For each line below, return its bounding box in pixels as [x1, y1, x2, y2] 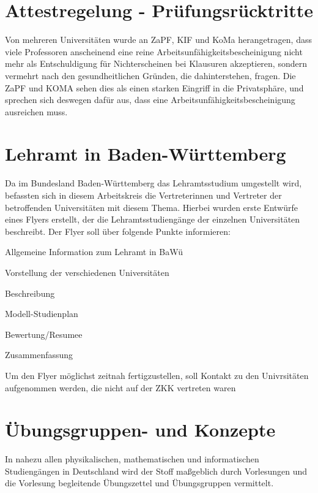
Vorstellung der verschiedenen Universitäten [5, 266, 169, 278]
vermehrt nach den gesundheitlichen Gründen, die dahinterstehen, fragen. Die [5, 69, 296, 82]
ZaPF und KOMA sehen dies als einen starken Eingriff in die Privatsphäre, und [5, 81, 304, 94]
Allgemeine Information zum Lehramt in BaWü [5, 245, 183, 258]
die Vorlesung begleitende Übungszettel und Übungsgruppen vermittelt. [5, 476, 274, 489]
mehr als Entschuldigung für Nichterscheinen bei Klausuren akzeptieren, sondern [5, 57, 307, 70]
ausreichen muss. [5, 105, 68, 118]
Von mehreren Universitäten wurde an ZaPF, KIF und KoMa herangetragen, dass [5, 33, 312, 46]
